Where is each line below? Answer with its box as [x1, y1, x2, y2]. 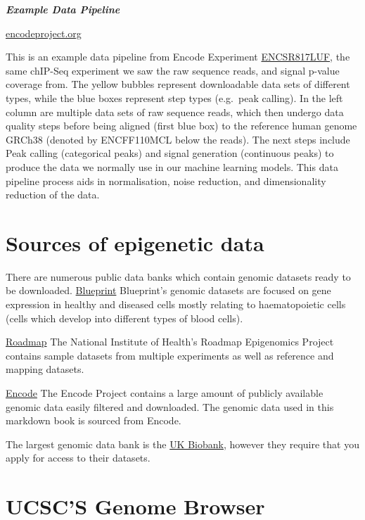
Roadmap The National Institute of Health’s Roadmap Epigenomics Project [6, 334, 334, 349]
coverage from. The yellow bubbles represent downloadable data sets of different [6, 77, 350, 91]
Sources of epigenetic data [6, 228, 264, 257]
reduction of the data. [6, 187, 100, 202]
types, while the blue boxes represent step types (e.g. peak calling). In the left [6, 90, 343, 105]
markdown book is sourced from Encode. [6, 413, 181, 428]
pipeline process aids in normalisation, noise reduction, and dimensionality [6, 173, 326, 188]
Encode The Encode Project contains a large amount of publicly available [6, 386, 324, 400]
